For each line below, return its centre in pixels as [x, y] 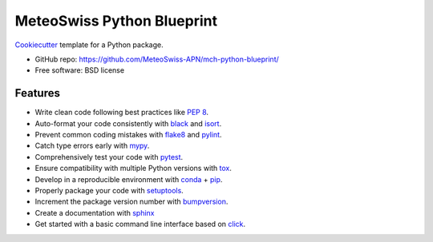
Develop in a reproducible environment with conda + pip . [129, 179]
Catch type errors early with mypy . [92, 146]
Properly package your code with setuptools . [109, 190]
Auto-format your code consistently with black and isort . [128, 123]
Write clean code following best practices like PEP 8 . [121, 113]
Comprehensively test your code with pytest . [109, 157]
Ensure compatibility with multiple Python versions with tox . [134, 169]
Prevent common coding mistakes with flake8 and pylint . [128, 135]
